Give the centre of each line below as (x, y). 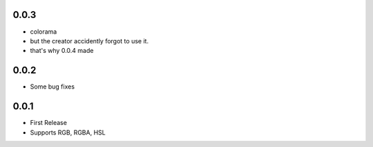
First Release (48, 123)
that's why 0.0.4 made (62, 51)
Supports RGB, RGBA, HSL (68, 132)
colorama (44, 32)
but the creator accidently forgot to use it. (89, 41)
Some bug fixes (52, 87)
